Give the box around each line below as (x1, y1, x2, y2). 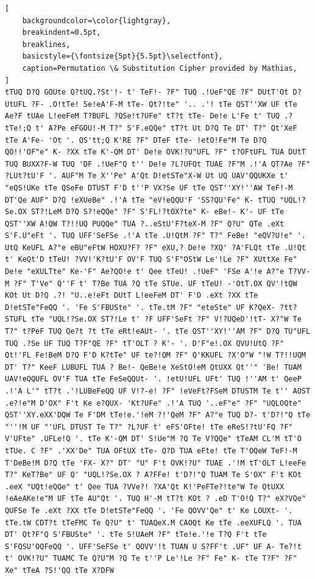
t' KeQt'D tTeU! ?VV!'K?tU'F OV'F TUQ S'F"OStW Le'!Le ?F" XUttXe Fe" (5, 255, 297, 264)
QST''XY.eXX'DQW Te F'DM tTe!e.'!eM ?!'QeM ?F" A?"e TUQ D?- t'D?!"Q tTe (5, 411, 311, 420)
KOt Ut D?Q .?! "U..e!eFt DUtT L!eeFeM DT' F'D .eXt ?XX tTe (5, 291, 258, 300)
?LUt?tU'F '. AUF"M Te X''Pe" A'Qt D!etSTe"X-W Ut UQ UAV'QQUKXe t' (5, 171, 289, 181)
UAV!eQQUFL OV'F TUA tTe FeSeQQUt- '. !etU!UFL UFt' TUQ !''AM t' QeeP (5, 375, 302, 384)
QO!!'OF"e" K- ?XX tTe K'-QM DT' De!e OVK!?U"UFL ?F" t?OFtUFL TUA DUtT (5, 148, 306, 157)
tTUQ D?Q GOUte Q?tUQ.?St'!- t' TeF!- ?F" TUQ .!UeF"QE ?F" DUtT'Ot (5, 88, 289, 97)
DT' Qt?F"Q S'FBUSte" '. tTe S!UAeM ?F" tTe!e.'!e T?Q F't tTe (5, 530, 267, 539)
